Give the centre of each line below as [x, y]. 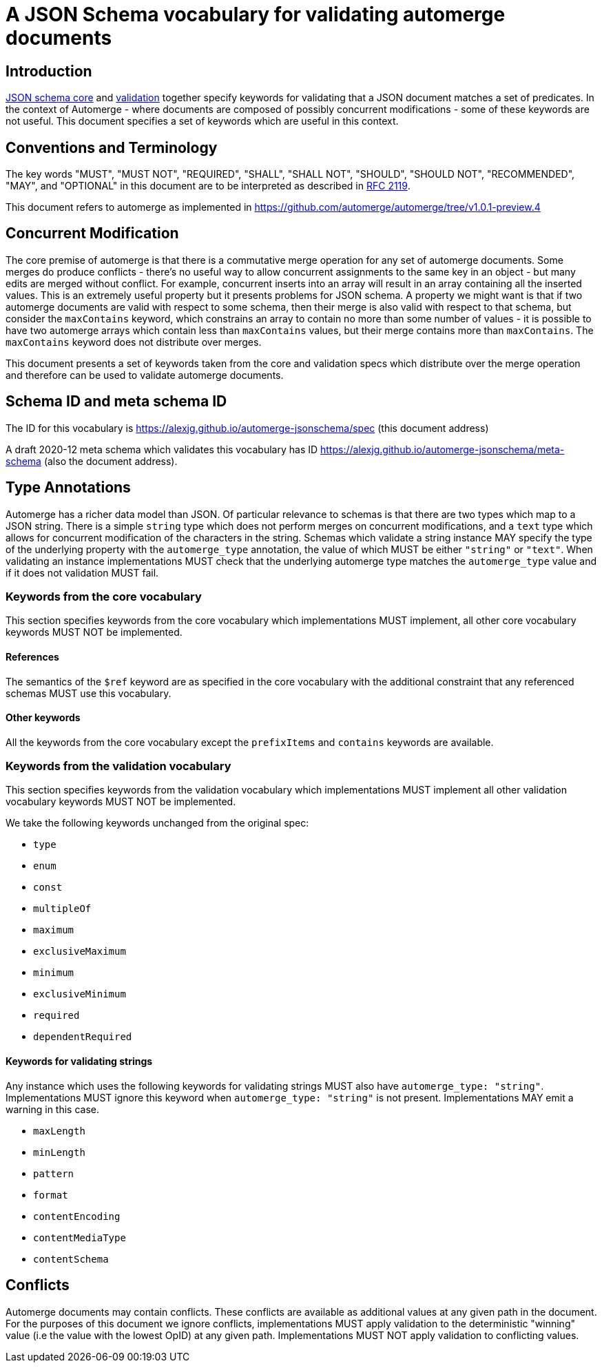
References [32, 656]
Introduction [49, 71]
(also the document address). [111, 461]
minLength [59, 1152]
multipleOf [62, 909]
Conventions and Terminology [112, 147]
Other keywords [43, 718]
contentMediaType [80, 1237]
